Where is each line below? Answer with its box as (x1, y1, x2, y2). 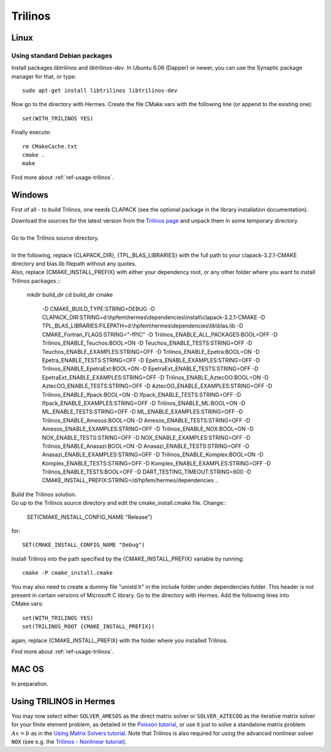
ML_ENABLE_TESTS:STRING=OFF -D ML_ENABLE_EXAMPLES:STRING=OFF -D (42, 408, 243, 415)
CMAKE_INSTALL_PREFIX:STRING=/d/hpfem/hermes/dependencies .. (42, 477, 219, 484)
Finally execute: (11, 129, 51, 136)
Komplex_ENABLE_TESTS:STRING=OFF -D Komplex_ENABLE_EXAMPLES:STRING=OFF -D (42, 459, 271, 467)
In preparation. (11, 680, 49, 687)
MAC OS (11, 664, 44, 674)
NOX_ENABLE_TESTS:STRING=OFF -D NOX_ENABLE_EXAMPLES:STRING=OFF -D (42, 434, 251, 441)
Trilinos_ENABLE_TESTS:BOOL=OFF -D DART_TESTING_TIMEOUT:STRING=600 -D (42, 468, 251, 475)
